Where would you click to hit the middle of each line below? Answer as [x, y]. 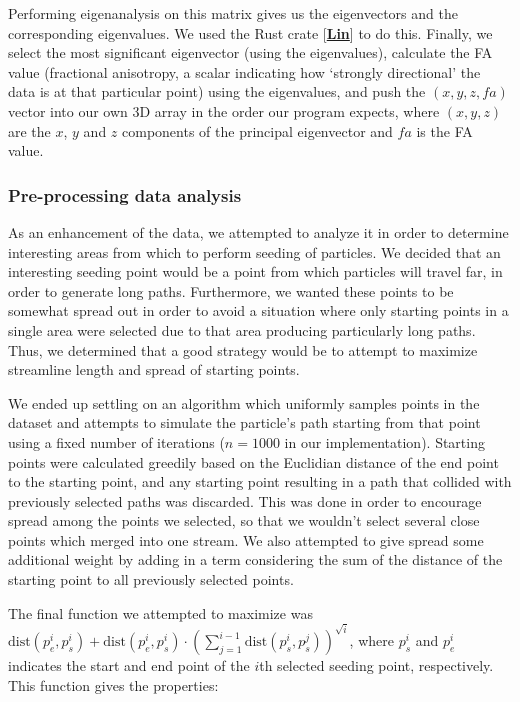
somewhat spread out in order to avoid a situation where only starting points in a [258, 310]
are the [29, 130]
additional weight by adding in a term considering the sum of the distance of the [255, 559]
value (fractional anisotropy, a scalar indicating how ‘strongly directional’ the [244, 71]
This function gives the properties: [113, 684]
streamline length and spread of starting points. [154, 369]
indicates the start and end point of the [129, 665]
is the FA [444, 130]
